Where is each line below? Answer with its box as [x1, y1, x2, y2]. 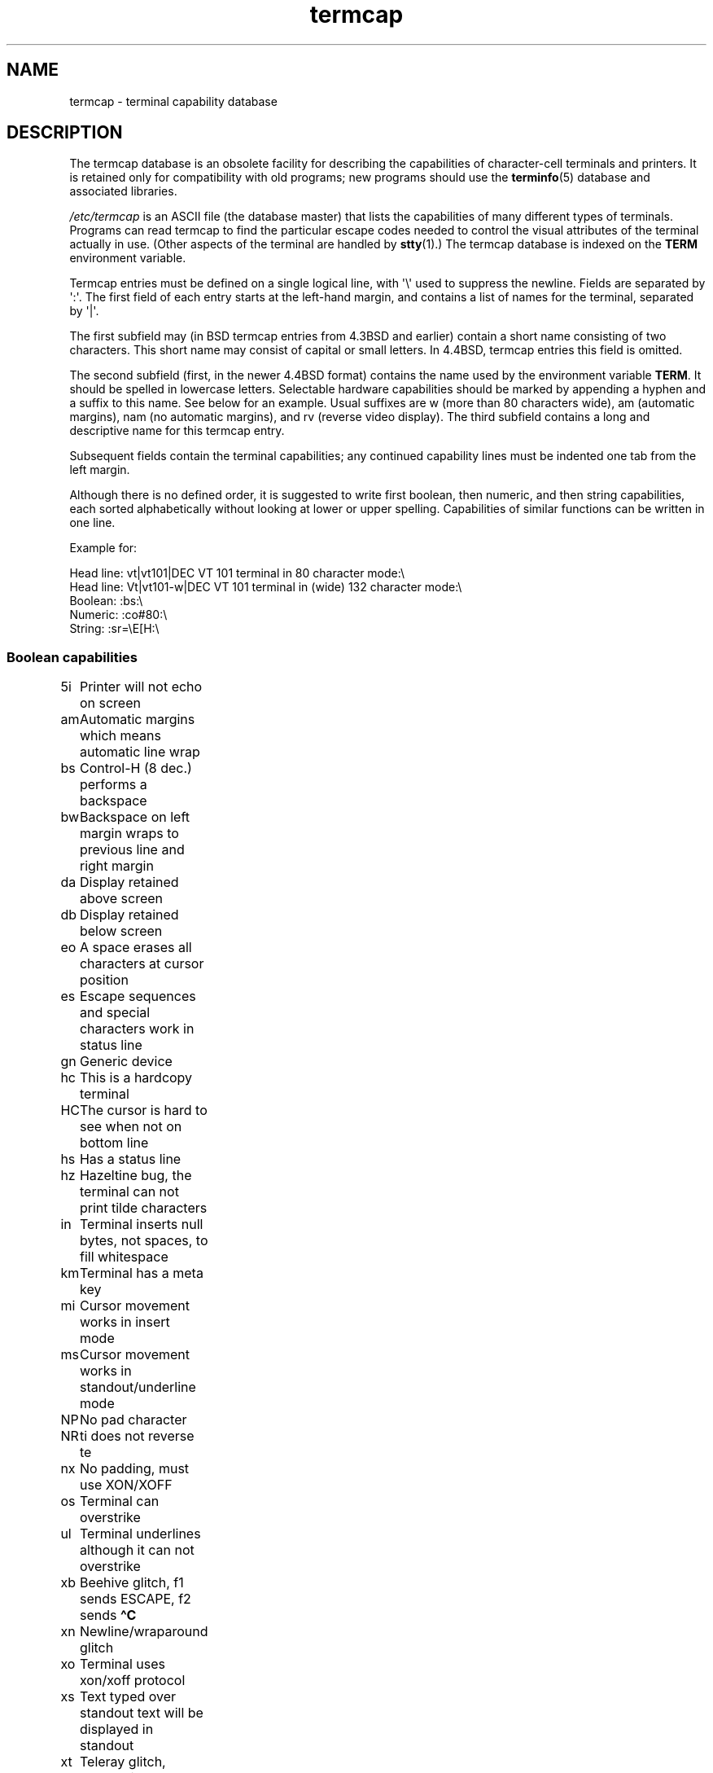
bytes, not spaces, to [79, 1232, 208, 1249]
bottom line [79, 1134, 149, 1152]
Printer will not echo [79, 678, 203, 696]
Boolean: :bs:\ [69, 594, 143, 608]
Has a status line [79, 1151, 182, 1168]
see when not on [79, 1118, 182, 1135]
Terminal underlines [79, 1525, 201, 1543]
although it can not [79, 1542, 195, 1559]
